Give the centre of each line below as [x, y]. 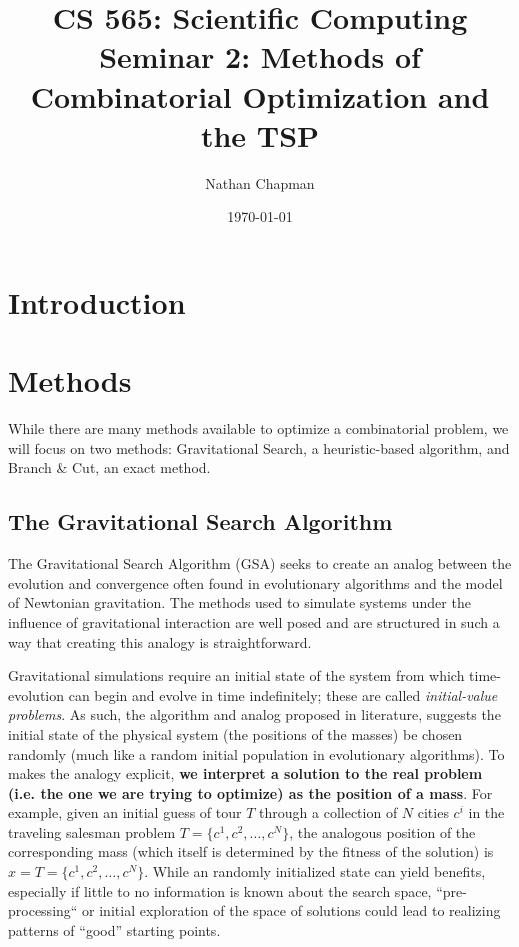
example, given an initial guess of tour [125, 812]
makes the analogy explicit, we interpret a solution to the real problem [245, 773]
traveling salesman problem [92, 831]
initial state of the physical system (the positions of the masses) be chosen [235, 733]
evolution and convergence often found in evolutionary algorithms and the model [255, 582]
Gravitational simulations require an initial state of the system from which [236, 675]
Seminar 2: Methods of [260, 56]
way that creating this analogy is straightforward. [160, 641]
